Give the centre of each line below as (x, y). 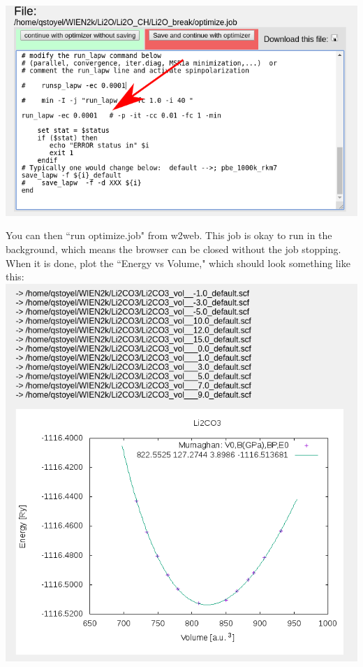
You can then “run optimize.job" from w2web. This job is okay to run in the (169, 235)
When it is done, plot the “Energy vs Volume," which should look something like (178, 263)
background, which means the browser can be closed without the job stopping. (173, 249)
